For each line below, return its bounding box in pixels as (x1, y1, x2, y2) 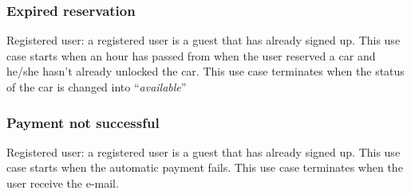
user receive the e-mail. (6, 175, 119, 191)
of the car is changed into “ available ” (6, 79, 187, 95)
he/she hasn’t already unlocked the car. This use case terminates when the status (6, 63, 405, 80)
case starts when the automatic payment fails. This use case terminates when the (6, 159, 403, 176)
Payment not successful (6, 112, 160, 132)
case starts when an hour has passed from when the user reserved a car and (6, 47, 376, 64)
